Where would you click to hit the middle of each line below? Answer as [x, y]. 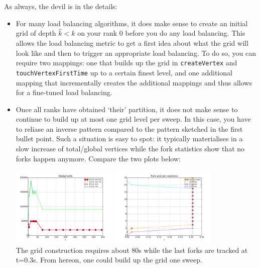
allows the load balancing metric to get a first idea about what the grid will [132, 43]
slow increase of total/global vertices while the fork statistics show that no [130, 149]
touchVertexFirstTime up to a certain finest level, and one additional [124, 72]
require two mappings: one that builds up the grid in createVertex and [126, 63]
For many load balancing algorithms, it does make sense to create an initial [132, 23]
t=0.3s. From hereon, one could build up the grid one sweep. [109, 260]
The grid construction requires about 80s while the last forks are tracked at [132, 250]
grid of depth [36, 33]
